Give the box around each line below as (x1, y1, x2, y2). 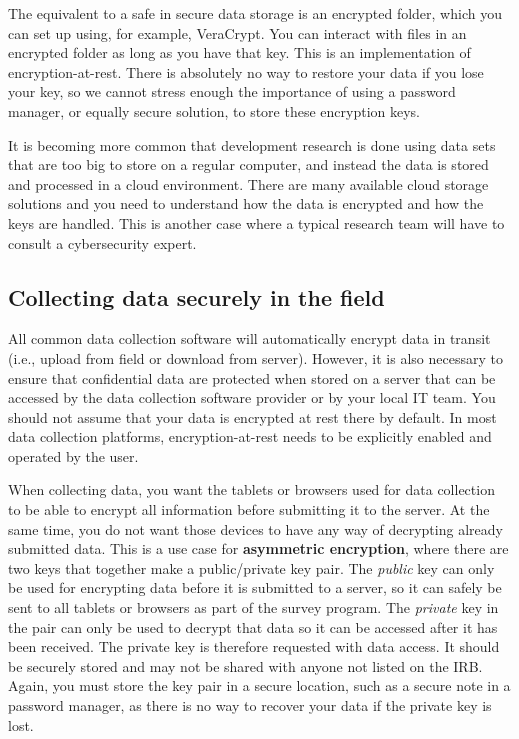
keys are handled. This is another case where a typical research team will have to (8, 212, 505, 233)
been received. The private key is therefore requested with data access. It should (8, 636, 500, 657)
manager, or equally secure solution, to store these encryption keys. (8, 100, 421, 121)
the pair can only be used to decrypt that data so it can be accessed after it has (8, 616, 498, 637)
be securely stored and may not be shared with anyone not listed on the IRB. (8, 655, 483, 676)
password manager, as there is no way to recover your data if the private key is (8, 695, 492, 716)
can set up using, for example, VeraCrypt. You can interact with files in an (8, 22, 467, 43)
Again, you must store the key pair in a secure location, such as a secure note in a (8, 675, 511, 696)
